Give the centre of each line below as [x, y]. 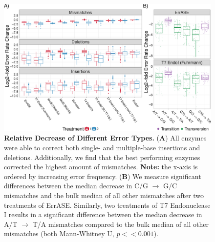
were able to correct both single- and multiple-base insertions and [102, 148]
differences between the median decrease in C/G [76, 186]
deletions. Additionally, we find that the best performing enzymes [102, 157]
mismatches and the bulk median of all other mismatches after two [104, 195]
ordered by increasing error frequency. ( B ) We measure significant [103, 176]
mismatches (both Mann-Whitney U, [59, 233]
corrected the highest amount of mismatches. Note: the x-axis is [101, 167]
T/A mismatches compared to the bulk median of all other [120, 224]
